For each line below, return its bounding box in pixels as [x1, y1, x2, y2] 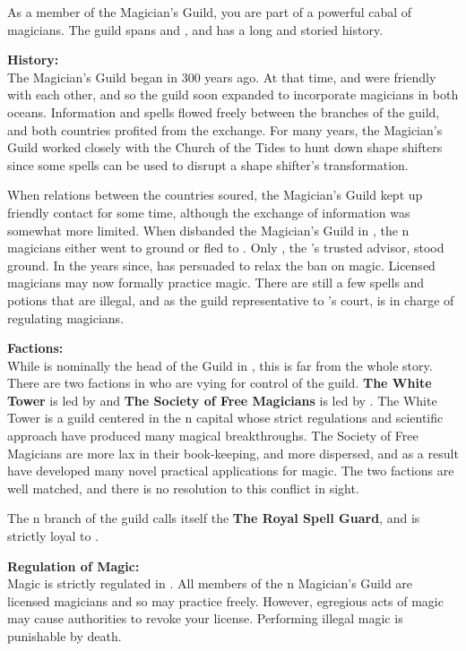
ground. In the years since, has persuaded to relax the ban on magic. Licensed [7, 255, 436, 274]
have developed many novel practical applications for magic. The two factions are [7, 461, 454, 480]
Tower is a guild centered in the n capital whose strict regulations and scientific [7, 408, 444, 427]
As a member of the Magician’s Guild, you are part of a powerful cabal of [7, 3, 412, 21]
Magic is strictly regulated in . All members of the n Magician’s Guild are [7, 574, 413, 593]
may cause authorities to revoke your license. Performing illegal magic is [7, 609, 403, 628]
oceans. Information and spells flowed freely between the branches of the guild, [7, 102, 440, 121]
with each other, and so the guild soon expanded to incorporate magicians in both [7, 85, 459, 104]
